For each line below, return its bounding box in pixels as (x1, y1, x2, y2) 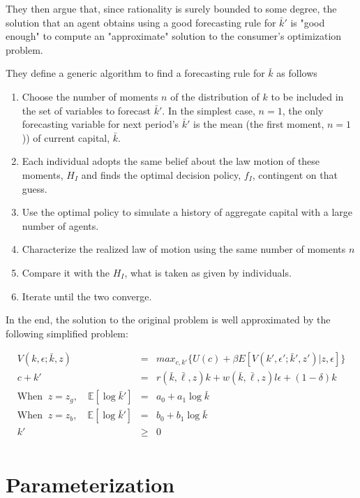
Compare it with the (22, 265, 110, 279)
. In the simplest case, (162, 103, 255, 117)
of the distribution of (170, 89, 260, 103)
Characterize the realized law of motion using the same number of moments (22, 242, 346, 256)
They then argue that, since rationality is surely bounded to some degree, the (6, 1, 337, 15)
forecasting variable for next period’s (22, 117, 179, 131)
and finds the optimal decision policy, (81, 167, 241, 182)
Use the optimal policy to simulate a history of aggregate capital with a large (22, 205, 353, 219)
